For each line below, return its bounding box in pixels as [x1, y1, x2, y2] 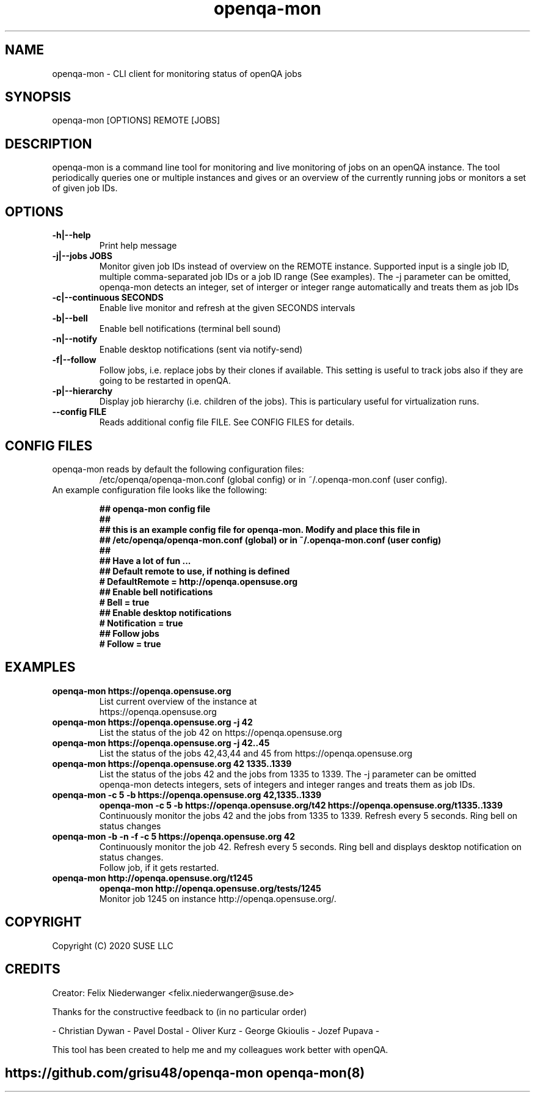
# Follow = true [99, 638, 161, 649]
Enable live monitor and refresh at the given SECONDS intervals [99, 303, 355, 314]
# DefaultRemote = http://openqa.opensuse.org [99, 576, 298, 587]
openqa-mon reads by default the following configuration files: [52, 463, 304, 474]
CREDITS [5, 961, 60, 977]
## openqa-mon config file [99, 503, 211, 514]
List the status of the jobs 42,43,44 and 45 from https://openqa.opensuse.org [99, 747, 413, 758]
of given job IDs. [52, 183, 118, 194]
